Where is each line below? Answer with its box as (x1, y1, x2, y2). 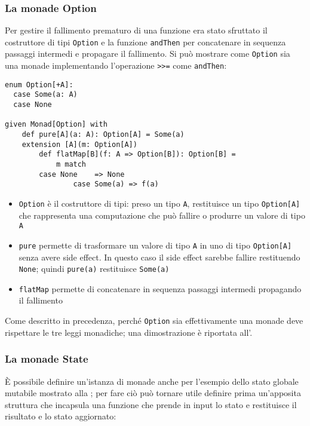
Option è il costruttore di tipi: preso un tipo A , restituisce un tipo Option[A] (19, 197, 300, 209)
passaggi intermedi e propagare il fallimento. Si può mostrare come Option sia (5, 47, 290, 60)
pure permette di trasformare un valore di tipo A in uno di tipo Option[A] (19, 238, 292, 251)
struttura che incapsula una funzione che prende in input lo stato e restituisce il (5, 398, 297, 410)
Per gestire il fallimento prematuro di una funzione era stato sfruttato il (5, 24, 268, 36)
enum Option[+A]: (5, 80, 73, 89)
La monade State (5, 351, 88, 366)
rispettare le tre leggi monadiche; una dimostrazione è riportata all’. (5, 326, 253, 338)
